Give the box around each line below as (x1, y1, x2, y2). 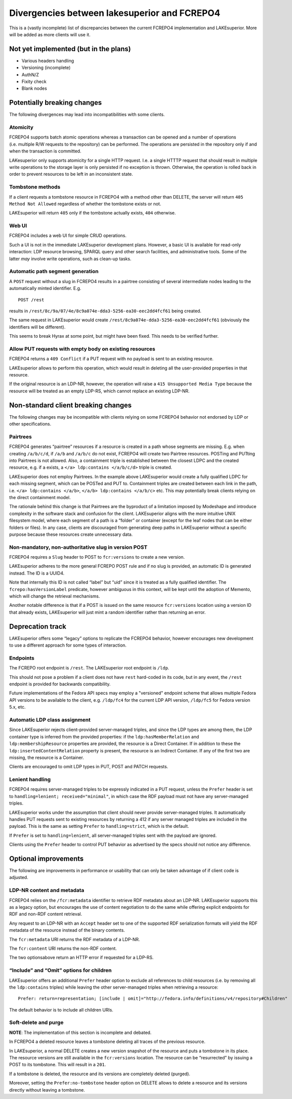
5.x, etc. (9, 704, 26, 710)
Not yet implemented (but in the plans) (9, 45, 131, 53)
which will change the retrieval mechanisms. (9, 593, 100, 599)
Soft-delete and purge (9, 1019, 64, 1026)
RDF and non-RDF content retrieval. (9, 911, 82, 917)
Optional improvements (9, 855, 84, 863)
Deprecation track (9, 622, 67, 631)
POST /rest (18, 297, 45, 302)
